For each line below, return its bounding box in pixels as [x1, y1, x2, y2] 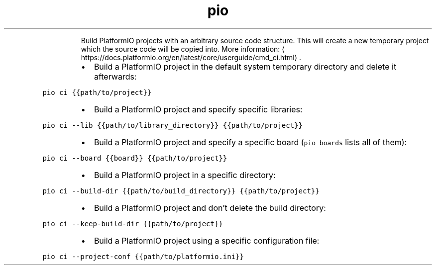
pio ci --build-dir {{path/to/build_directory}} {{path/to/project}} [42, 186, 320, 195]
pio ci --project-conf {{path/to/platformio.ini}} [42, 252, 244, 261]
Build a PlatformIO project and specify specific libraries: [94, 104, 303, 114]
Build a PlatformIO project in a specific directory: [94, 170, 276, 180]
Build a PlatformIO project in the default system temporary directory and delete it [94, 61, 397, 72]
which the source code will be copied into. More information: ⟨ [81, 44, 285, 53]
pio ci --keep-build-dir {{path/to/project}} [42, 219, 223, 228]
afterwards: [94, 71, 137, 82]
